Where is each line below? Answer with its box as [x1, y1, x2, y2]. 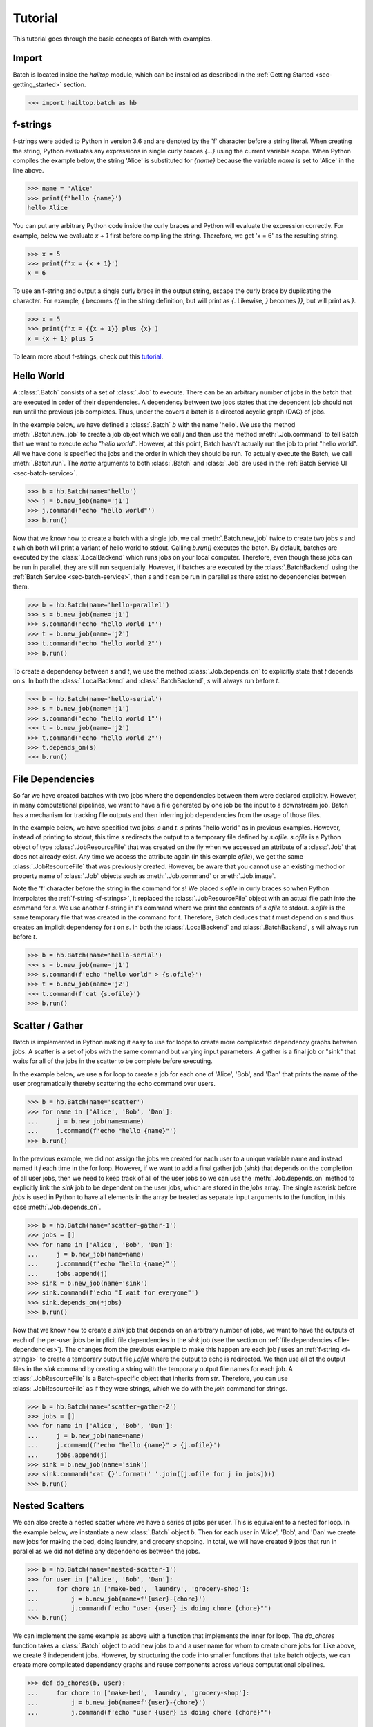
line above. [12, 166, 44, 174]
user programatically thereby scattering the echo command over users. [12, 1080, 216, 1088]
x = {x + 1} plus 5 [27, 334, 93, 342]
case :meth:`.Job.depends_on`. [12, 1203, 102, 1211]
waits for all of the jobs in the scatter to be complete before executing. [12, 1057, 213, 1065]
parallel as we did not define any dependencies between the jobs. [12, 1547, 200, 1556]
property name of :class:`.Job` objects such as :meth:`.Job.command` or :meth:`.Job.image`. [12, 871, 276, 880]
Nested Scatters [12, 1500, 84, 1512]
